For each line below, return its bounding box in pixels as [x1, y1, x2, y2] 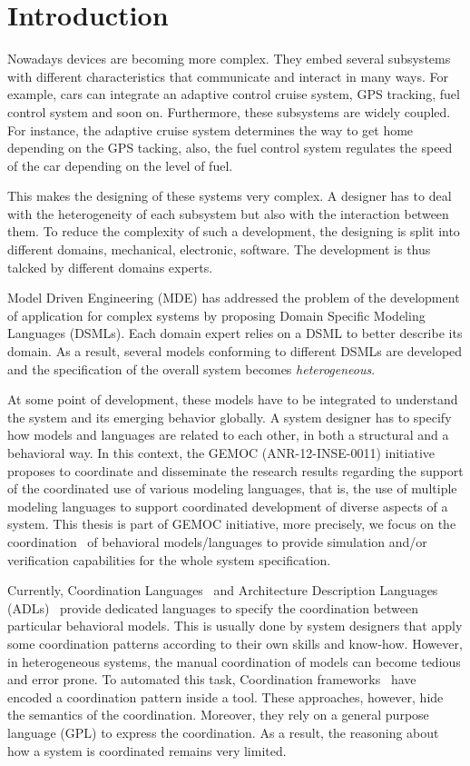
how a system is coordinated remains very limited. [7, 741, 287, 760]
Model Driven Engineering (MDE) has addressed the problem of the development [7, 288, 460, 307]
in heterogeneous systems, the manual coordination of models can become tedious [7, 652, 461, 671]
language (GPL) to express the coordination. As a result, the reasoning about [7, 722, 439, 741]
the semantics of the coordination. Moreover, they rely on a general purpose [7, 705, 429, 724]
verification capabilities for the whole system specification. [7, 550, 331, 569]
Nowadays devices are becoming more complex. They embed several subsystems [7, 49, 451, 68]
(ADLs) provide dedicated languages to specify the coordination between [7, 598, 418, 617]
